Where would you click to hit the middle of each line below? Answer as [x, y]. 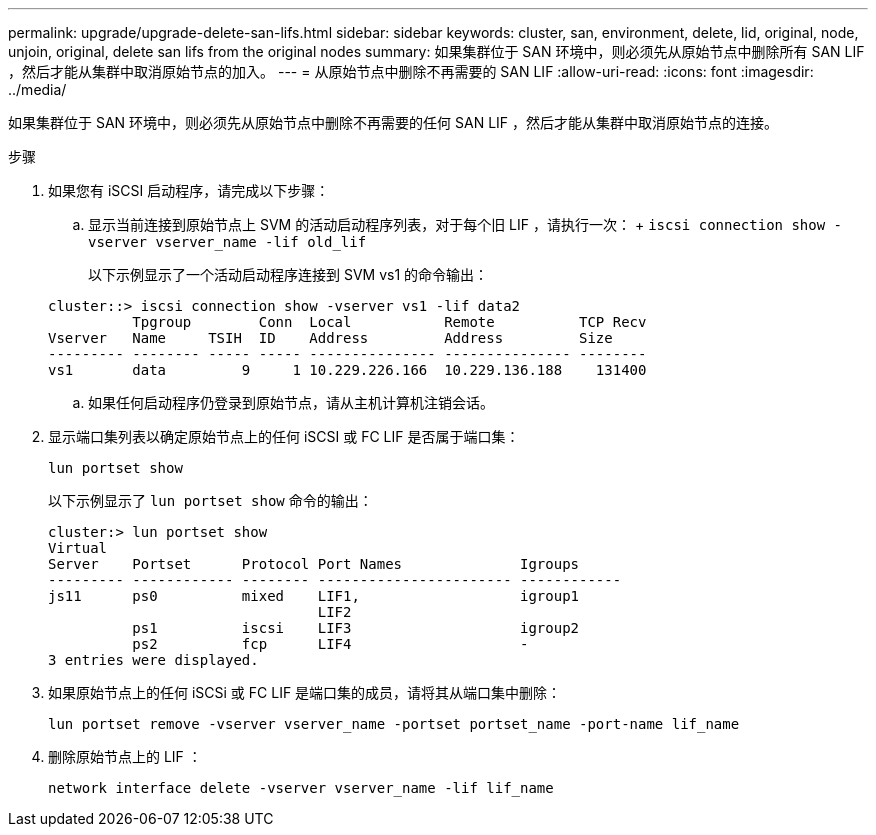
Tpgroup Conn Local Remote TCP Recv [389, 322]
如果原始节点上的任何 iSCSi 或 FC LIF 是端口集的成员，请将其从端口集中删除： [305, 692]
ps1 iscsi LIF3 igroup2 [356, 628]
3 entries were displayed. [153, 660]
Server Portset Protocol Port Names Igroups [314, 564]
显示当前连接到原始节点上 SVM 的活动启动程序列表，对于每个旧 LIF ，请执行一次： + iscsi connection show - [465, 224]
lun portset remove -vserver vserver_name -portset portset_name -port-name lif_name [394, 724]
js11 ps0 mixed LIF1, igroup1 [314, 596]
